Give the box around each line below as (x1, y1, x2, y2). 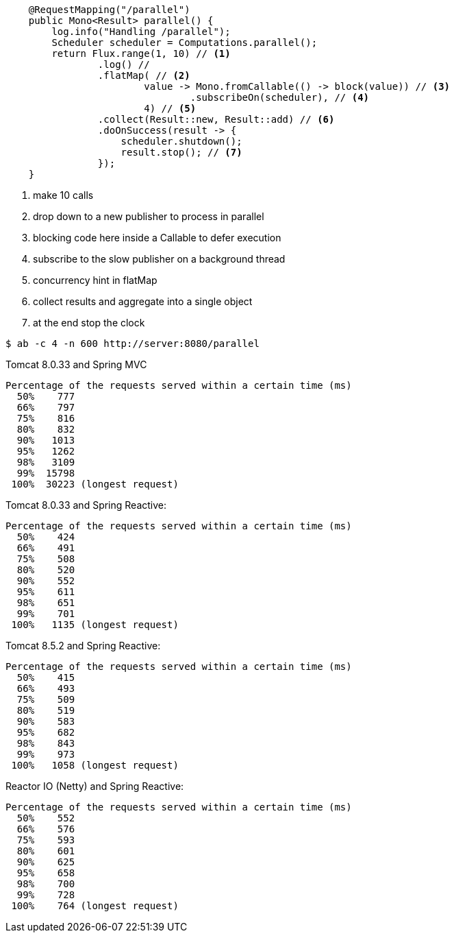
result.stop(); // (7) (121, 147, 242, 158)
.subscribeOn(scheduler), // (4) (190, 92, 370, 103)
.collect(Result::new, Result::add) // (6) (97, 114, 335, 125)
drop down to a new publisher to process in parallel (33, 211, 264, 222)
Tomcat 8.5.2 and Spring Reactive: (5, 640, 161, 651)
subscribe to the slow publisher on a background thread (33, 253, 286, 265)
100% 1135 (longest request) (11, 619, 179, 630)
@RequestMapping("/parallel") (28, 4, 190, 15)
